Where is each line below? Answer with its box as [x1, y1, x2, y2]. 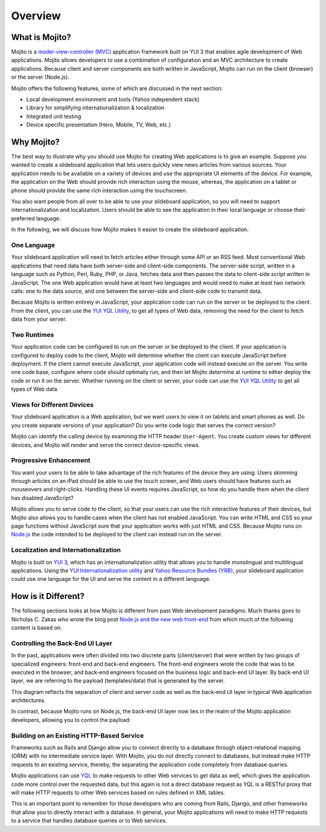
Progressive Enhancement [11, 456, 91, 465]
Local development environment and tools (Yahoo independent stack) [26, 96, 200, 103]
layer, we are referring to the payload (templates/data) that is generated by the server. [11, 677, 225, 684]
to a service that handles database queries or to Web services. [11, 817, 167, 824]
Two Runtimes [11, 330, 54, 339]
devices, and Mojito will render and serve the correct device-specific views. [11, 441, 200, 448]
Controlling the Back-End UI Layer [11, 639, 113, 647]
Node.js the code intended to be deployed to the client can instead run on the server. [11, 531, 223, 538]
